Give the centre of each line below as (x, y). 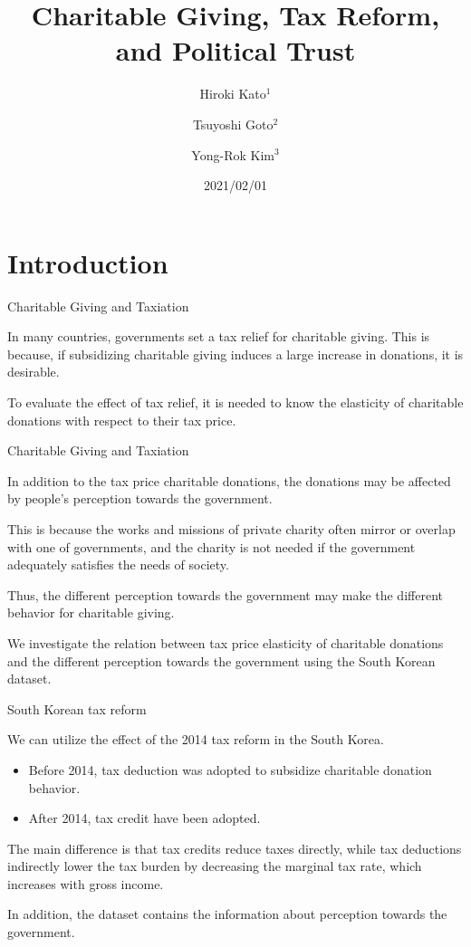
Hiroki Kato (233, 94)
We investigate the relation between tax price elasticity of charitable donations (226, 642)
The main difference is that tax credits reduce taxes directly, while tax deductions (235, 848)
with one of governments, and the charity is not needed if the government (211, 546)
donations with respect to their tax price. (122, 420)
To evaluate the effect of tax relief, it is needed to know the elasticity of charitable (235, 402)
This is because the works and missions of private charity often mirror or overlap (231, 528)
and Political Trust (235, 50)
